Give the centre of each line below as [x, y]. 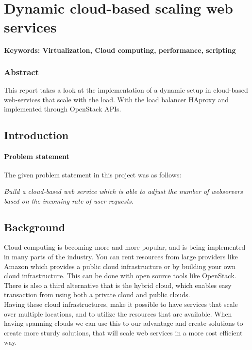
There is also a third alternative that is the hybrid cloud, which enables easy [118, 285]
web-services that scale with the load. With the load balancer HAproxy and [117, 99]
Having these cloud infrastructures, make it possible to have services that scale [121, 304]
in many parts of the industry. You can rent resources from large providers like [121, 257]
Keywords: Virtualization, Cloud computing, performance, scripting [120, 50]
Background [35, 227]
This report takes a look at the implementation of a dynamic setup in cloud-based [126, 90]
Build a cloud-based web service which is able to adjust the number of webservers [123, 191]
